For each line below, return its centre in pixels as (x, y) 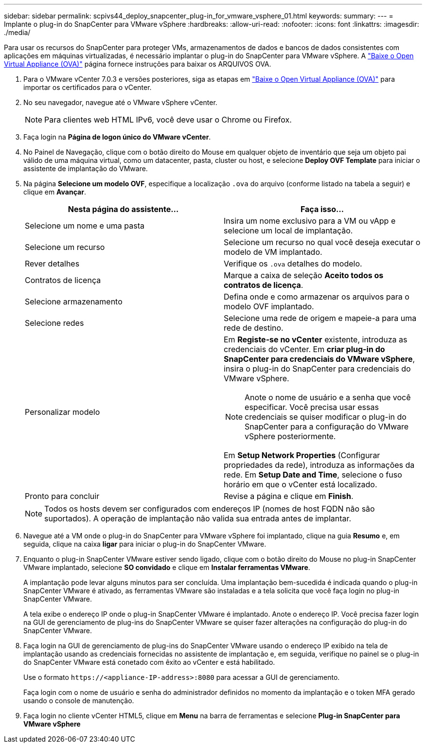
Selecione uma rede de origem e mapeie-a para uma (320, 318)
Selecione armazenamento (74, 302)
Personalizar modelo (62, 412)
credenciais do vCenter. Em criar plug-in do (304, 349)
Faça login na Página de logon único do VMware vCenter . (117, 137)
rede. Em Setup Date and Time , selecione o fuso (313, 475)
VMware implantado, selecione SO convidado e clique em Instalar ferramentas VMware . (167, 567)
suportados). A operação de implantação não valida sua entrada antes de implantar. (198, 518)
